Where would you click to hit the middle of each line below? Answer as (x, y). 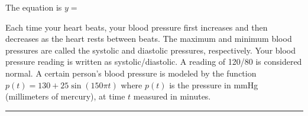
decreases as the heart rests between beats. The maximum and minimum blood (149, 39)
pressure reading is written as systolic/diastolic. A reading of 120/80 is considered (154, 62)
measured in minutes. (172, 96)
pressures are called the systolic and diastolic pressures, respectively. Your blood (151, 50)
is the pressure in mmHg (214, 84)
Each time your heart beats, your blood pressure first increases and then (137, 27)
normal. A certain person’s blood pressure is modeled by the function (131, 73)
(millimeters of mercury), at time (65, 96)
